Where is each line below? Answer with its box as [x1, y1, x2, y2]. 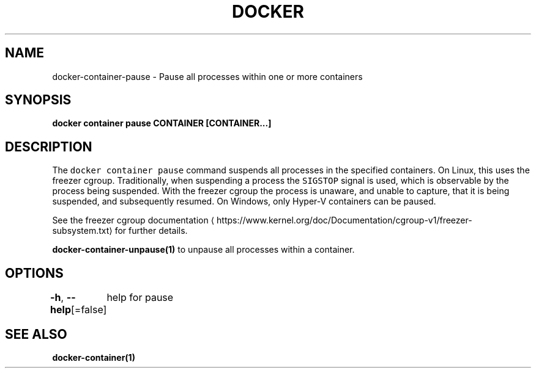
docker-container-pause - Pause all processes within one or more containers [52, 71, 363, 82]
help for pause [106, 291, 174, 304]
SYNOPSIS [5, 92, 72, 108]
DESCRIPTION [5, 139, 92, 154]
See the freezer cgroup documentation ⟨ [52, 215, 215, 226]
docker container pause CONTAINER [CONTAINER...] [52, 118, 272, 129]
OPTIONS [5, 265, 64, 281]
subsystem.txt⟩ [52, 225, 113, 236]
